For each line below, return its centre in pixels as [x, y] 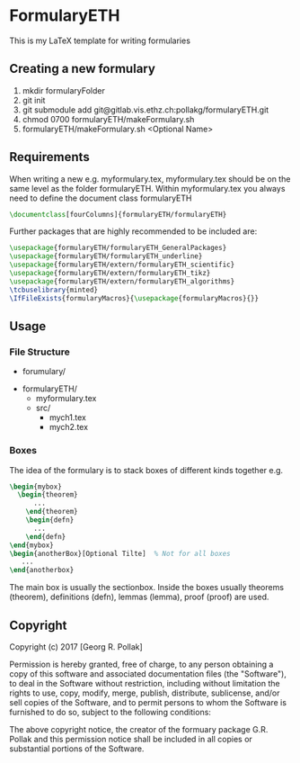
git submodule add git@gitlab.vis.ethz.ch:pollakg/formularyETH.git [146, 110]
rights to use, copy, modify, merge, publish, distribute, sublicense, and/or [145, 693]
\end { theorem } [52, 512]
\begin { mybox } [36, 487]
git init [34, 100]
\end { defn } [46, 536]
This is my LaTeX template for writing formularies [100, 40]
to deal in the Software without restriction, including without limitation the [145, 683]
